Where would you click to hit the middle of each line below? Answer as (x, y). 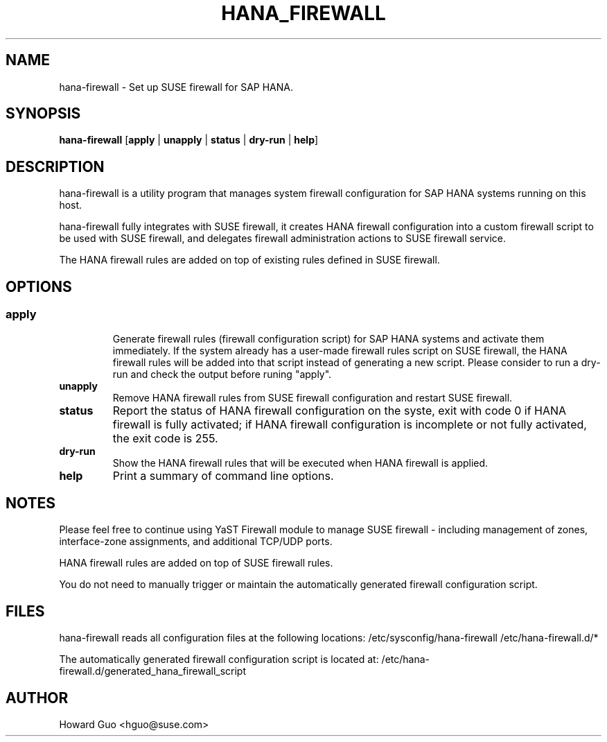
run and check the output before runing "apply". (222, 374)
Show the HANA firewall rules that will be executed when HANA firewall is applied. (300, 463)
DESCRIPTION (55, 166)
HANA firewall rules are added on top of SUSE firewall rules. (196, 563)
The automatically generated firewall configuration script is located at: (219, 659)
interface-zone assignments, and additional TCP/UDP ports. (196, 542)
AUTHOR (37, 698)
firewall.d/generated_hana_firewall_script (153, 671)
